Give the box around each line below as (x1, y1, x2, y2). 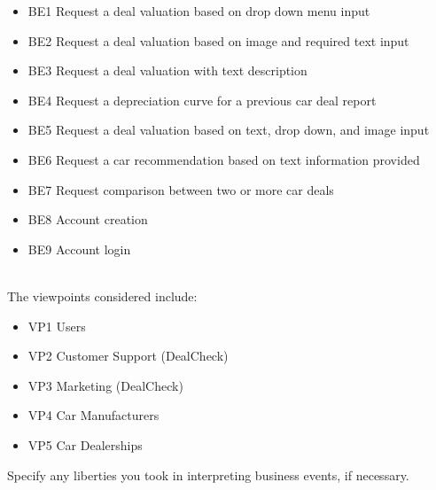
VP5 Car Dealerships (27, 435, 143, 454)
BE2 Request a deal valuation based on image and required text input (27, 31, 409, 50)
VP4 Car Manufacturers (27, 406, 160, 424)
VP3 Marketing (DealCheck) (27, 376, 183, 394)
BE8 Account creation (27, 210, 148, 229)
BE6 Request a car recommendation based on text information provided (27, 150, 420, 168)
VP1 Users (27, 316, 86, 335)
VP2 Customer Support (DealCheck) (27, 346, 229, 365)
